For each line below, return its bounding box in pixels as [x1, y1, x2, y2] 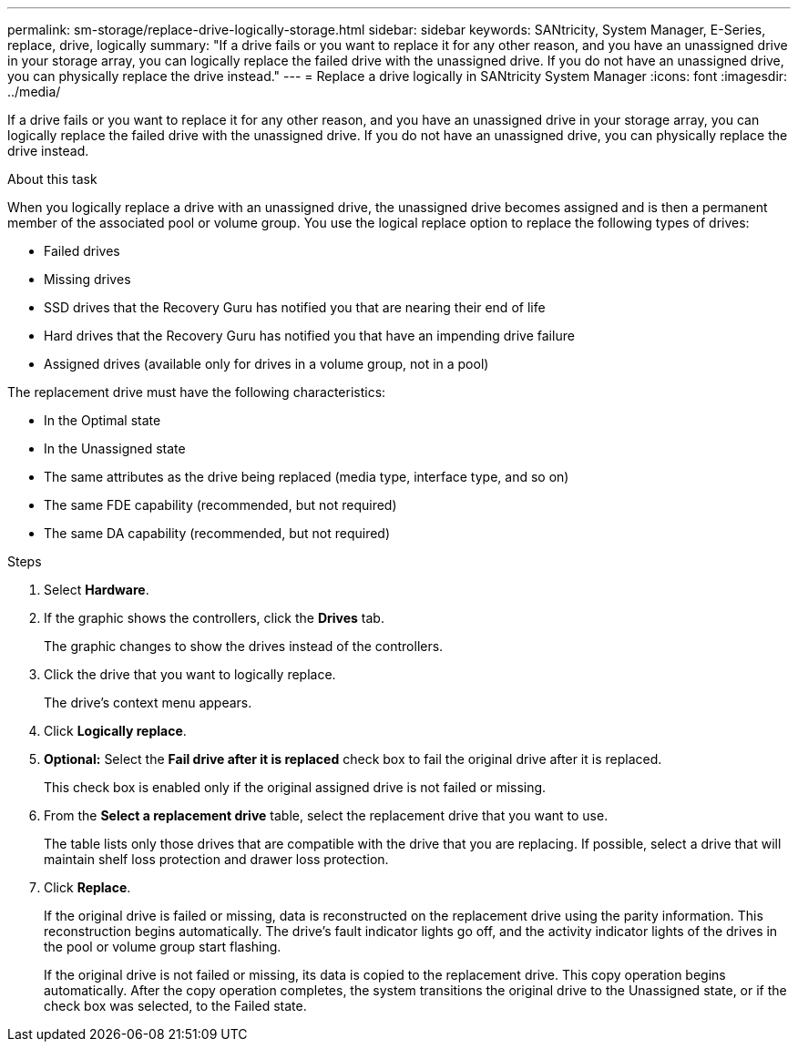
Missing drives [44, 271, 131, 287]
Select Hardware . [44, 582, 149, 597]
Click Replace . [44, 880, 131, 895]
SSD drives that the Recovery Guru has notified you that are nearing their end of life [44, 300, 546, 315]
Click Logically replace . [44, 723, 187, 738]
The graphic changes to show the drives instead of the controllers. [44, 638, 444, 654]
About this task [7, 171, 97, 187]
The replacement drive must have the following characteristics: [7, 384, 386, 400]
